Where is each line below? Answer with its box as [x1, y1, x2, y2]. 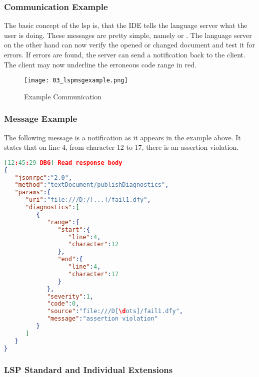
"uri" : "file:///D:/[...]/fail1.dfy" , [25, 196, 151, 204]
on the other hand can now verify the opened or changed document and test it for [4, 39, 255, 50]
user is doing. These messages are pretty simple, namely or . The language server [4, 29, 252, 40]
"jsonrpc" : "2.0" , [14, 174, 72, 181]
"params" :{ [14, 189, 51, 196]
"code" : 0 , [46, 300, 79, 308]
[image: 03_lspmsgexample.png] [24, 77, 128, 84]
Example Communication [24, 91, 101, 101]
